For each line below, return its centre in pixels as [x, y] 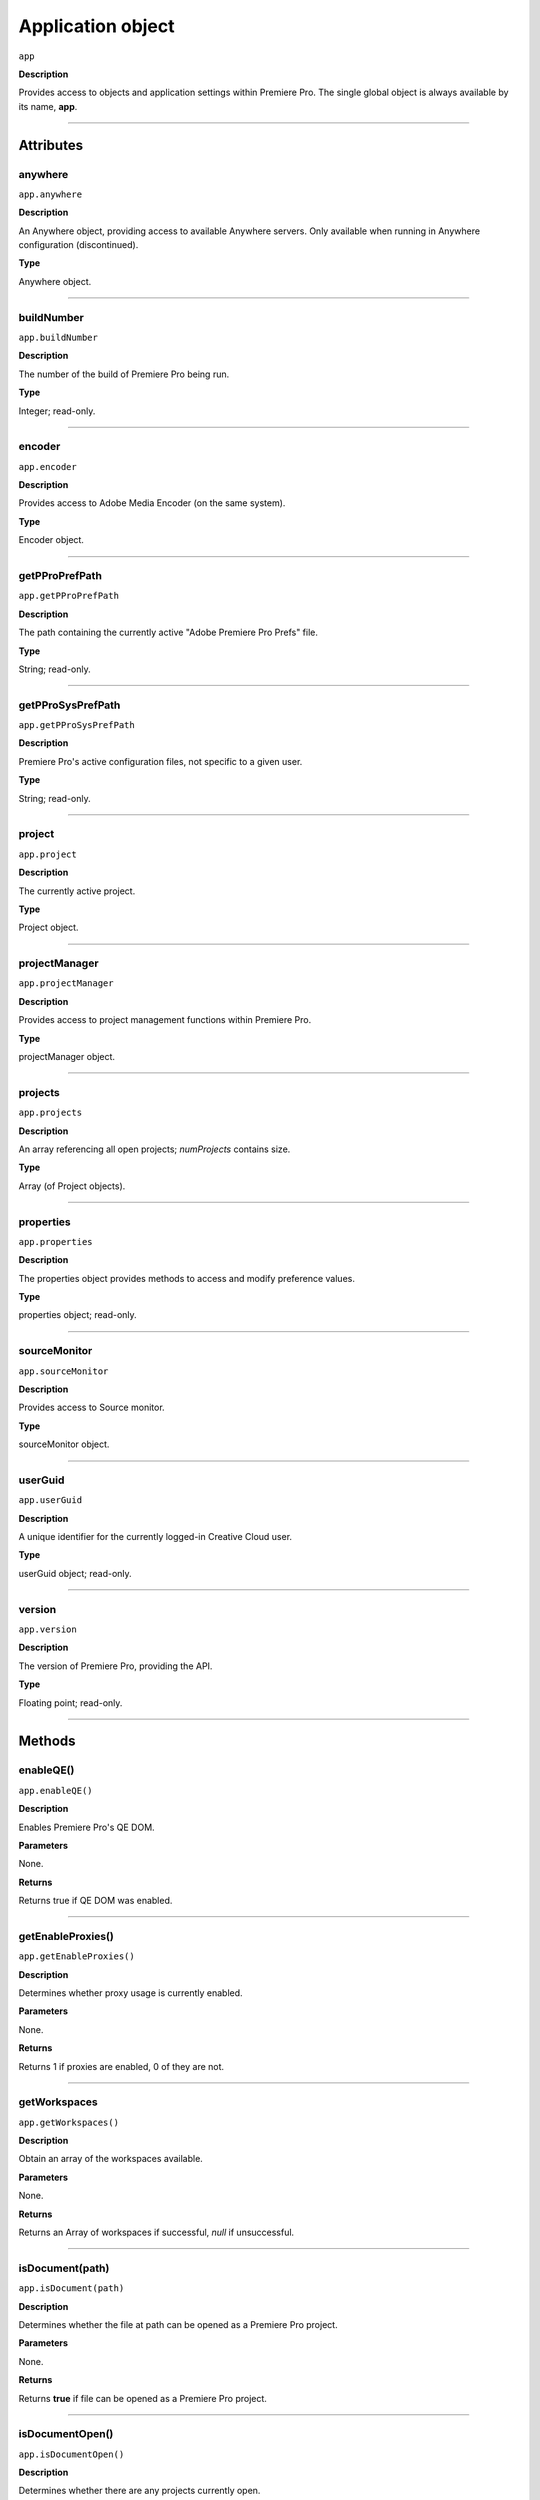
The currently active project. [77, 891]
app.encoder [47, 466]
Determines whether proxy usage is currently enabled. [131, 1992]
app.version [47, 1629]
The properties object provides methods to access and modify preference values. [186, 1278]
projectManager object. [66, 1057]
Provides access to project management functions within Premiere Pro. [165, 1020]
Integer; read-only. [57, 411]
